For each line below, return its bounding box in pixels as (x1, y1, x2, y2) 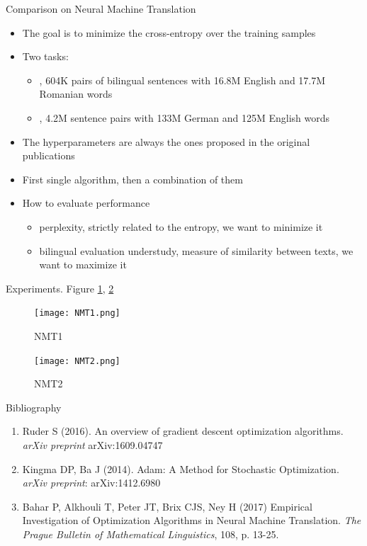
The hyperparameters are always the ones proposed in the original (22, 134, 310, 149)
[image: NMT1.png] (34, 308, 120, 319)
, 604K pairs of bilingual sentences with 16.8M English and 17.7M (39, 72, 326, 87)
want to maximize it (39, 257, 127, 272)
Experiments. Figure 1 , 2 (6, 280, 114, 295)
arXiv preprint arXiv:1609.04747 (22, 438, 163, 452)
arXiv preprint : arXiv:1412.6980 (22, 475, 161, 490)
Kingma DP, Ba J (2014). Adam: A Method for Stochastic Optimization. (22, 461, 339, 476)
